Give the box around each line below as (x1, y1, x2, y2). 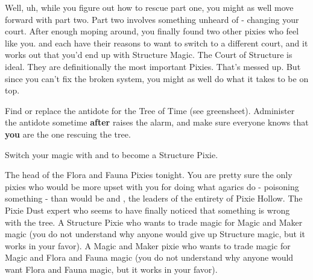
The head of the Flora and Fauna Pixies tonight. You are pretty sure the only (5, 168, 292, 181)
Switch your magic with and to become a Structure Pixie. (5, 148, 218, 161)
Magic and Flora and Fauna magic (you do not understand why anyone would (5, 251, 294, 264)
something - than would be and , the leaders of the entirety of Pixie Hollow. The (5, 192, 303, 205)
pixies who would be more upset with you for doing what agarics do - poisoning (5, 180, 299, 192)
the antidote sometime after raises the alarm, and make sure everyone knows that (5, 116, 309, 129)
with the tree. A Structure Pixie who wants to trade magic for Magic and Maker (5, 215, 303, 228)
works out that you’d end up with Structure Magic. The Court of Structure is (5, 48, 292, 61)
